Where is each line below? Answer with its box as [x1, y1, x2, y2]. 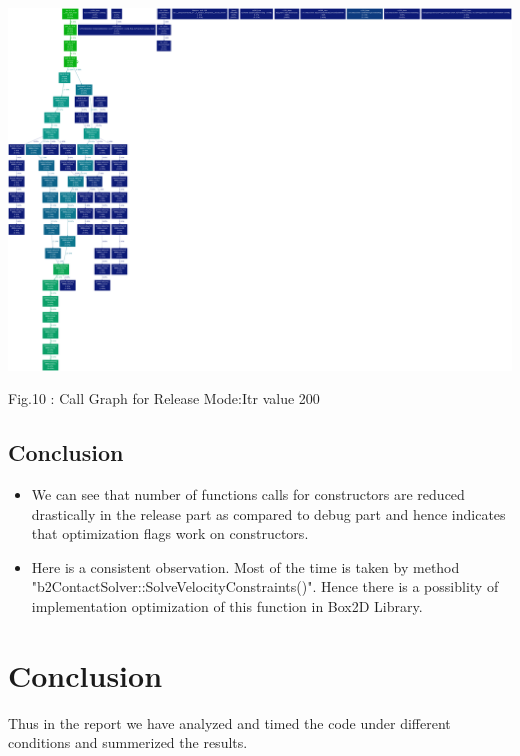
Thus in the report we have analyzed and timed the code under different [8, 712, 451, 733]
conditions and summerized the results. [8, 732, 248, 753]
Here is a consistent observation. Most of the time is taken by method [31, 556, 460, 577]
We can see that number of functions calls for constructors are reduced [31, 483, 465, 504]
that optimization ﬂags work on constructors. [31, 523, 309, 544]
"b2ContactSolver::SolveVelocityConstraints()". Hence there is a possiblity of [31, 576, 499, 597]
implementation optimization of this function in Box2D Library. [31, 595, 423, 616]
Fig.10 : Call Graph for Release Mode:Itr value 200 [8, 388, 320, 409]
